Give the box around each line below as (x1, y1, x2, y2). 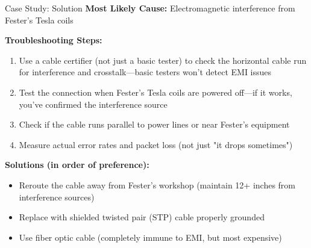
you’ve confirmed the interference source (19, 98, 168, 110)
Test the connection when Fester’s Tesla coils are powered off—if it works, (19, 85, 292, 98)
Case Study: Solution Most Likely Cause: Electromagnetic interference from (5, 2, 295, 14)
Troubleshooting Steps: (5, 34, 102, 46)
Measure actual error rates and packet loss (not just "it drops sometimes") (19, 138, 293, 150)
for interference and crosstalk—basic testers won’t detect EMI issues (19, 66, 272, 78)
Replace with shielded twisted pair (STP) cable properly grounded (19, 211, 265, 223)
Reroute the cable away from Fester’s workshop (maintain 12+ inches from (19, 178, 295, 191)
